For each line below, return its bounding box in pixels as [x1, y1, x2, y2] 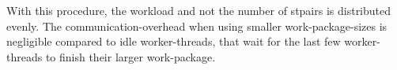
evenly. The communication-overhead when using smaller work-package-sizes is [6, 17, 388, 34]
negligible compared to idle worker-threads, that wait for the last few [6, 33, 341, 50]
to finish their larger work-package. [45, 48, 216, 64]
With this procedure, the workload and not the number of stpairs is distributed [6, 2, 391, 18]
